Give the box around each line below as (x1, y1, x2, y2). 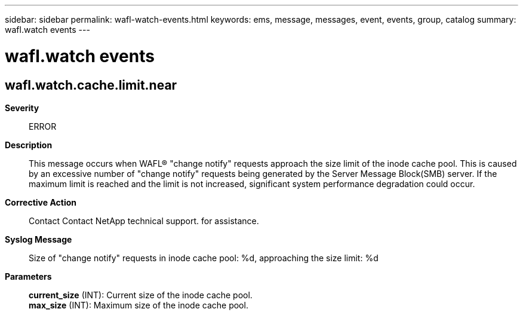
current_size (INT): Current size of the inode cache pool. (29, 289, 253, 300)
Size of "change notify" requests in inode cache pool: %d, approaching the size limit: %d (29, 252, 379, 263)
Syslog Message (5, 234, 72, 244)
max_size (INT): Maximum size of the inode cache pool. (29, 299, 248, 310)
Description (5, 139, 53, 150)
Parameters (5, 271, 52, 282)
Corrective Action (5, 197, 76, 207)
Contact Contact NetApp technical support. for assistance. (29, 215, 259, 226)
